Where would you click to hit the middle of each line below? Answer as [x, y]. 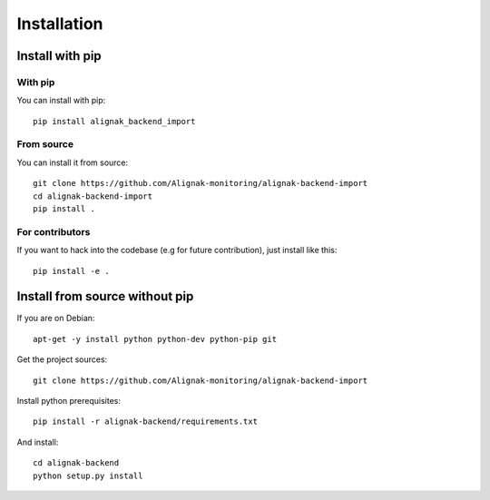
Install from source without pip [105, 296]
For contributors [54, 231]
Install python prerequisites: [69, 401]
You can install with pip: [61, 101]
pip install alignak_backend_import [114, 121]
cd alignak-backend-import [93, 196]
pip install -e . [71, 271]
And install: [38, 442]
